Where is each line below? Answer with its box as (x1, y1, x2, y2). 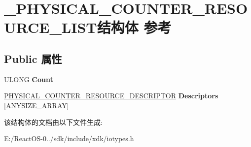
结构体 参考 (97, 17, 172, 37)
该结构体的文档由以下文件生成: (4, 117, 103, 127)
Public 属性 (4, 51, 62, 66)
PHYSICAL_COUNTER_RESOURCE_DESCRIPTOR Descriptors (4, 90, 218, 101)
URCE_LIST (4, 17, 97, 37)
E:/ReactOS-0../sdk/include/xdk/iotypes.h (4, 133, 134, 144)
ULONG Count (4, 74, 53, 84)
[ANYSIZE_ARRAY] (4, 100, 69, 110)
